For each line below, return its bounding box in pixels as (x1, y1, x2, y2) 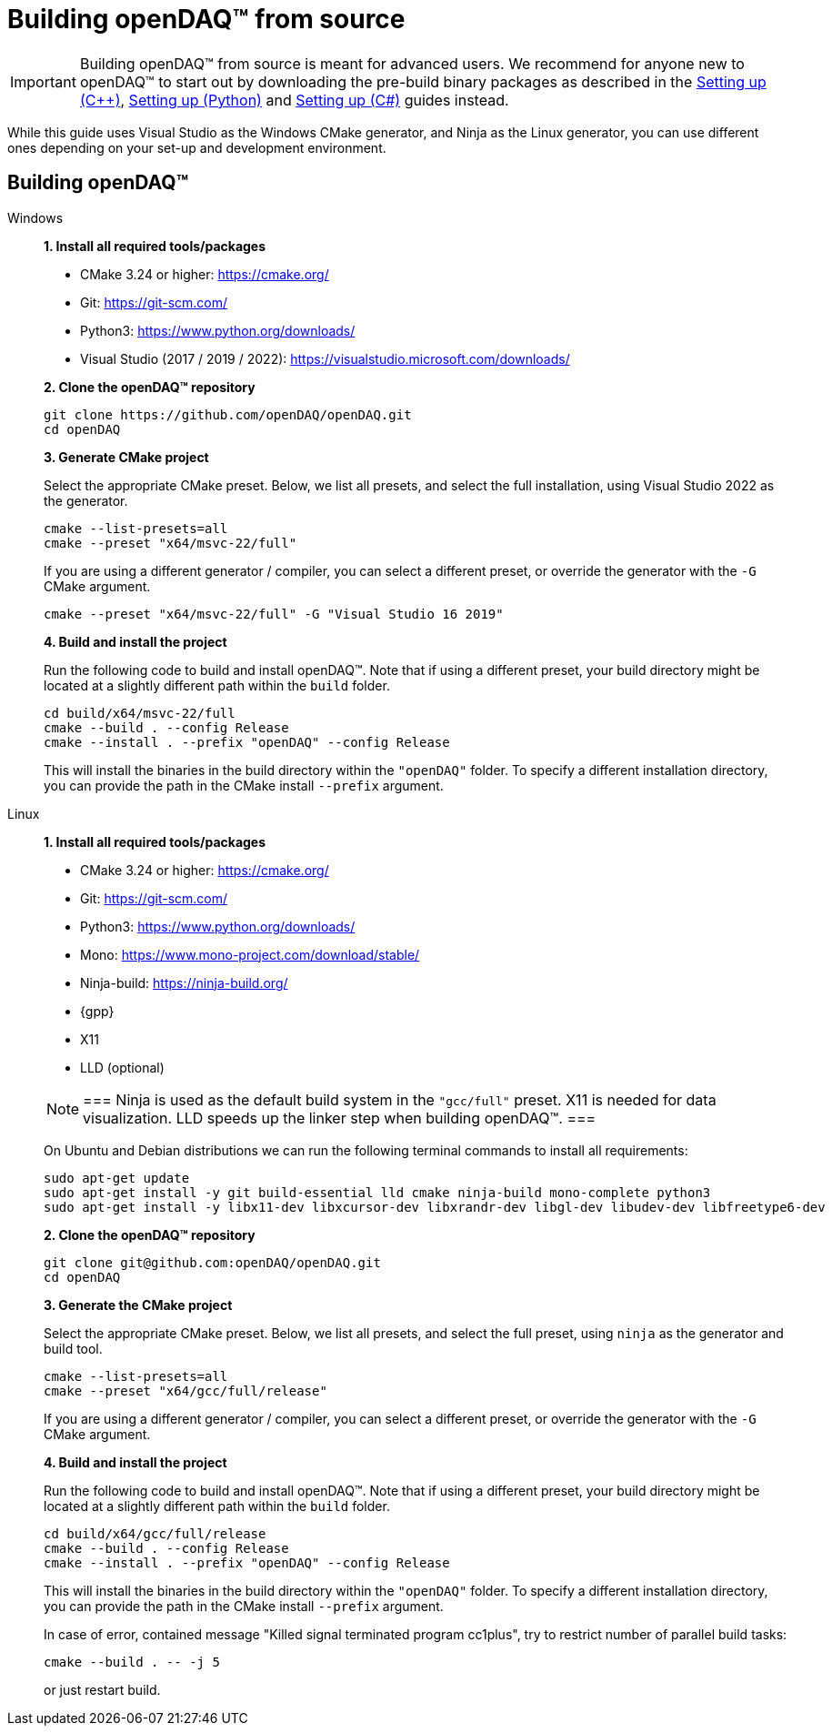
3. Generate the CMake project (44, 1296, 233, 1313)
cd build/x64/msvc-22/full (44, 705, 236, 720)
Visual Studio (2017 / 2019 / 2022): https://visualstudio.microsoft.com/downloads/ (80, 350, 570, 367)
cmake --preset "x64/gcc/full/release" (44, 1383, 327, 1398)
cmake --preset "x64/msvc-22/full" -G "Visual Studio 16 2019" (44, 606, 504, 621)
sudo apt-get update (44, 1170, 190, 1185)
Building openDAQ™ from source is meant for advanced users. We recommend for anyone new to (79, 54, 745, 73)
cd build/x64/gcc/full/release (44, 1526, 266, 1541)
